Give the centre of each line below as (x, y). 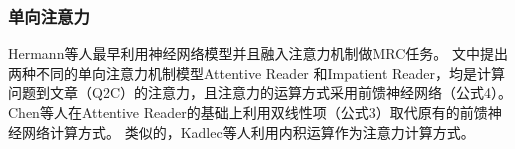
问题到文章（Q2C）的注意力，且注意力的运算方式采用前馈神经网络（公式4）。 (260, 92)
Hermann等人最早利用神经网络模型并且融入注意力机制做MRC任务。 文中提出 (258, 53)
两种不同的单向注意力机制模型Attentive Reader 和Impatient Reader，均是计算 (257, 72)
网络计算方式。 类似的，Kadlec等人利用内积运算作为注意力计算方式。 (248, 131)
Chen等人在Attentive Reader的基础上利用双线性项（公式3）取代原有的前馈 (248, 112)
